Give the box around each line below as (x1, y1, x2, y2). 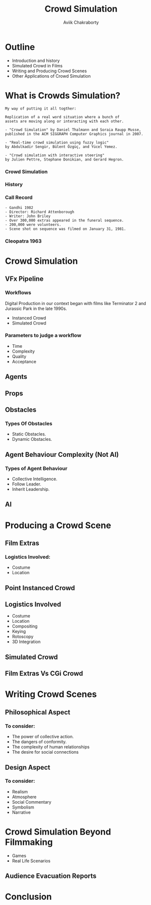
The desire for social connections (12, 749, 79, 755)
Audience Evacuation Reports (5, 872, 96, 880)
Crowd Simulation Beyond (5, 826, 111, 838)
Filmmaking (5, 837, 53, 848)
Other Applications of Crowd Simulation (12, 73, 91, 79)
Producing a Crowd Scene (5, 520, 111, 531)
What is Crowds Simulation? (5, 90, 121, 101)
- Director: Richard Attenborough (5, 210, 75, 214)
